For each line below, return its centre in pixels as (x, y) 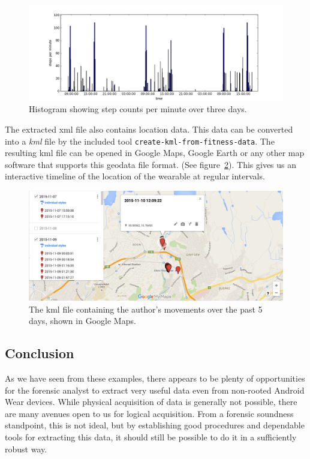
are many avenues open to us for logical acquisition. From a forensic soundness (149, 413)
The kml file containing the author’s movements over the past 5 (146, 309)
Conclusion (40, 353)
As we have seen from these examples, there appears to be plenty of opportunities (155, 378)
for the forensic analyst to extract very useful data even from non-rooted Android (155, 390)
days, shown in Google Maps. (82, 321)
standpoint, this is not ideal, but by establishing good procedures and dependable (155, 425)
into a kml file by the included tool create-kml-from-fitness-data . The (140, 141)
